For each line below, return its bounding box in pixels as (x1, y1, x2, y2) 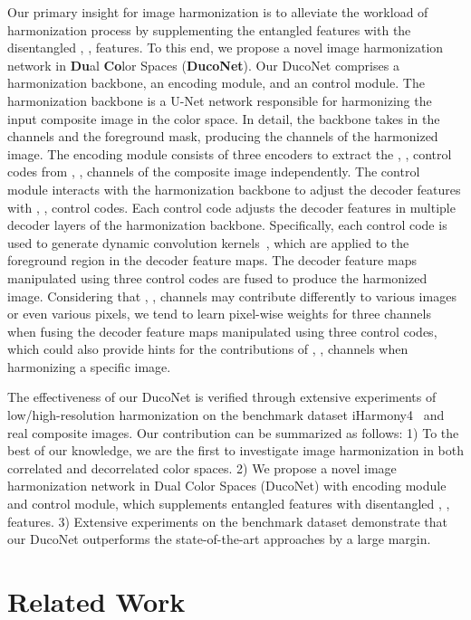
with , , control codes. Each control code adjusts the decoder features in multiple (7, 197, 456, 216)
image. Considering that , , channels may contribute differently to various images (7, 286, 457, 305)
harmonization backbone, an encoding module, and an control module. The (7, 73, 425, 92)
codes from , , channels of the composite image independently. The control (7, 162, 420, 181)
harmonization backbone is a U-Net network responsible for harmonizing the (7, 91, 432, 110)
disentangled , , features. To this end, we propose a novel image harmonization (7, 38, 444, 57)
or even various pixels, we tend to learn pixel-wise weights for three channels (7, 304, 431, 323)
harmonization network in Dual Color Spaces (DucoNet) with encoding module (7, 476, 447, 495)
